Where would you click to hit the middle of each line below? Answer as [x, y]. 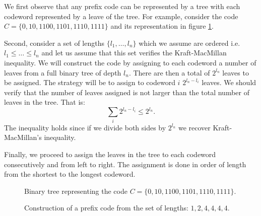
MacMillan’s [23, 137]
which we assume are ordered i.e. [189, 43]
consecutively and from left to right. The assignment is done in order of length [125, 164]
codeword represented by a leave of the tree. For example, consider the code [121, 16]
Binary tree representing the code [76, 191]
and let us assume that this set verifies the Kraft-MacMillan [134, 53]
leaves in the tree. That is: [45, 102]
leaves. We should [229, 82]
